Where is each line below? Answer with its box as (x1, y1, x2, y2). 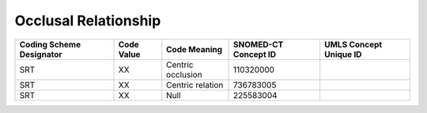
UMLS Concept (324, 39, 383, 50)
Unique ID (324, 48, 362, 59)
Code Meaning (166, 43, 223, 55)
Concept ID (233, 48, 277, 59)
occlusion (166, 69, 202, 80)
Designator (19, 48, 62, 59)
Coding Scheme (19, 39, 81, 50)
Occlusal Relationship (14, 12, 161, 29)
